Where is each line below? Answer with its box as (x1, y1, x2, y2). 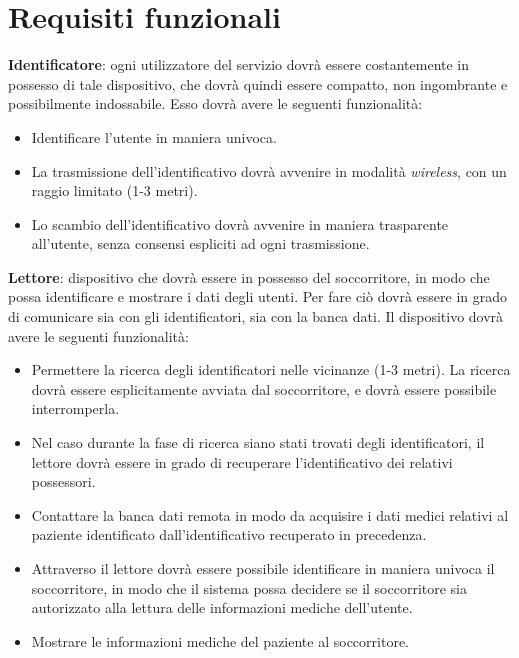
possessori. (31, 471, 96, 492)
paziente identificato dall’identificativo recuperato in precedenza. (31, 524, 427, 545)
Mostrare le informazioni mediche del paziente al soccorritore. (31, 630, 409, 651)
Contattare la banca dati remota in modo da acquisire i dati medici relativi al (31, 504, 509, 525)
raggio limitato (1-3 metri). (31, 180, 198, 201)
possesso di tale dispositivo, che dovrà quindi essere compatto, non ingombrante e (8, 73, 508, 94)
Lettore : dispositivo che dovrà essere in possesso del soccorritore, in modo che (8, 266, 490, 287)
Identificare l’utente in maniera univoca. (31, 126, 277, 147)
